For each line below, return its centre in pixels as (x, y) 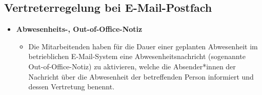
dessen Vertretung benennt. (72, 87)
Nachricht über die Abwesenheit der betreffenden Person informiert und (141, 76)
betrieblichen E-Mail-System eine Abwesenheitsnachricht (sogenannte (137, 56)
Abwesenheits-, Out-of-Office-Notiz (79, 29)
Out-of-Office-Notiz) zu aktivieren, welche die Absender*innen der (132, 66)
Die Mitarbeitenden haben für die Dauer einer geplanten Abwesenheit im (143, 46)
